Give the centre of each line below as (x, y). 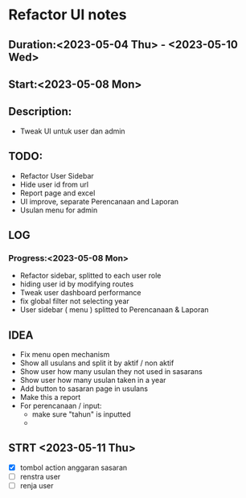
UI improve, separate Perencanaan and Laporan (99, 201)
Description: (40, 111)
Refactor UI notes (68, 15)
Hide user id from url (54, 184)
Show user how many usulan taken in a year (93, 381)
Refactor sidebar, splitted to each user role (90, 276)
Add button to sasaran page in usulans (84, 389)
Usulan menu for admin (59, 210)
